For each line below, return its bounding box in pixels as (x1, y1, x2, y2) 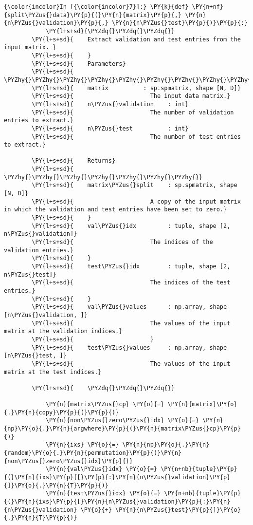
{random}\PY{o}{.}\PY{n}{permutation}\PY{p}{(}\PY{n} (4, 450, 182, 457)
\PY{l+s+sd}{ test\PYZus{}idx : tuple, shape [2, (32, 263, 231, 270)
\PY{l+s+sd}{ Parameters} (32, 60, 126, 67)
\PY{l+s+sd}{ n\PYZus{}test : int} (32, 125, 189, 132)
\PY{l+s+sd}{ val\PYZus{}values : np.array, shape (32, 303, 227, 311)
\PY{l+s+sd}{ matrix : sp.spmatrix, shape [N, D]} (32, 84, 241, 92)
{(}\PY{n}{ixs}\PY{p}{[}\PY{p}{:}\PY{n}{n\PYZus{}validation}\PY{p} (4, 474, 231, 481)
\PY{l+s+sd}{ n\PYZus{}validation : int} (32, 100, 189, 108)
